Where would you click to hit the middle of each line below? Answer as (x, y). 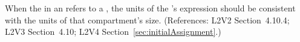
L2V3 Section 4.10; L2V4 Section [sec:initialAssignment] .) (113, 31)
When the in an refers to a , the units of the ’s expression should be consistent (150, 8)
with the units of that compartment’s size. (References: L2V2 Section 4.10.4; (147, 19)
